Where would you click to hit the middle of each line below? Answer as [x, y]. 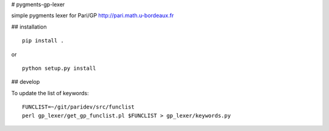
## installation [29, 27]
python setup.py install [59, 68]
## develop [26, 82]
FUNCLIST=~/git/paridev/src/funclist [79, 107]
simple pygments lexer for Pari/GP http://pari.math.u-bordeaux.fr [93, 16]
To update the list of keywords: [50, 93]
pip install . [43, 41]
